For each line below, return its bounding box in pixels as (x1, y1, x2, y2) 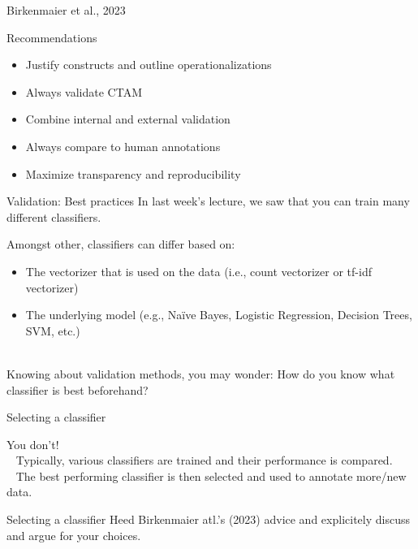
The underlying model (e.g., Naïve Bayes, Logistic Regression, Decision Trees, (25, 306, 412, 323)
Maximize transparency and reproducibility (25, 165, 241, 182)
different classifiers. (6, 208, 101, 225)
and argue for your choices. (6, 526, 141, 543)
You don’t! (6, 435, 59, 452)
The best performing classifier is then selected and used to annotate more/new (15, 467, 407, 484)
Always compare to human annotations (25, 137, 221, 154)
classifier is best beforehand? (6, 381, 149, 398)
